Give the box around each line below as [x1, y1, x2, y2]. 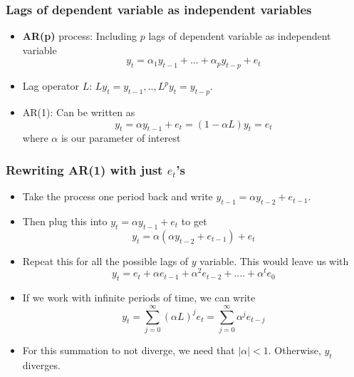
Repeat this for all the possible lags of [22, 253, 189, 268]
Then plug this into [22, 214, 108, 228]
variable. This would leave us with [199, 253, 349, 268]
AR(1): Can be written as [22, 105, 135, 119]
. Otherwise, [268, 342, 321, 357]
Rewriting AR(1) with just [6, 160, 163, 178]
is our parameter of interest [61, 130, 181, 145]
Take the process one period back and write [22, 189, 213, 204]
